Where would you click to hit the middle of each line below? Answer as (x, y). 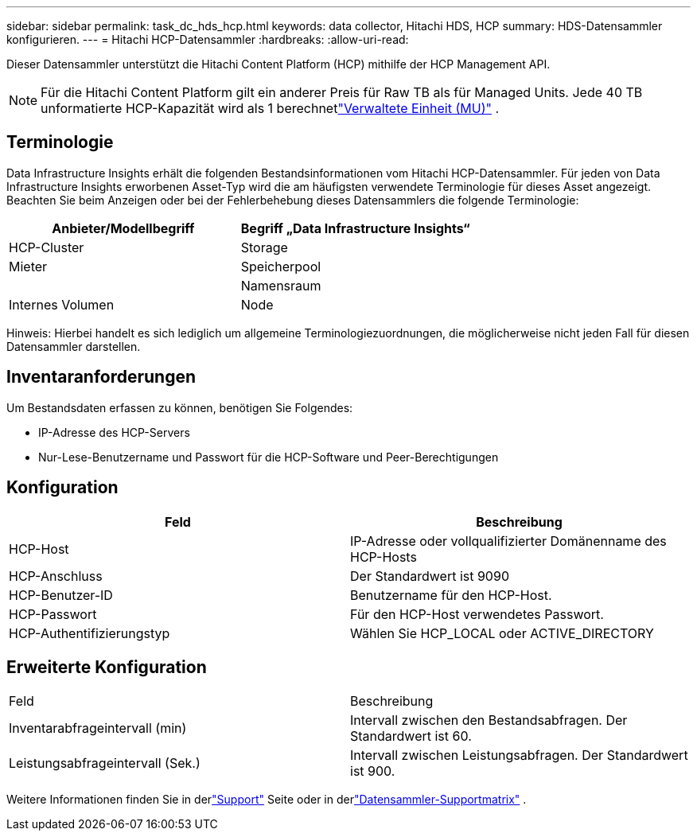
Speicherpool (281, 266)
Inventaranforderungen (101, 377)
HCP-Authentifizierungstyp (90, 633)
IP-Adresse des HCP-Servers (114, 432)
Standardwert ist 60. (411, 736)
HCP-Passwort (53, 614)
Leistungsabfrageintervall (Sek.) (105, 763)
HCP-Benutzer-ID (61, 595)
